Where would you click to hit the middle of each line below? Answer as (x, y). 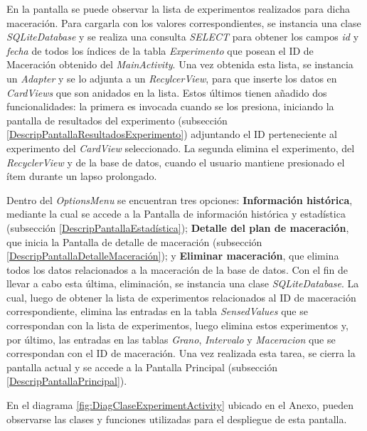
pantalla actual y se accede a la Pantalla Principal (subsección (142, 367)
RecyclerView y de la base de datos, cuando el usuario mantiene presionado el (176, 162)
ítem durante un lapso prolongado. (82, 176)
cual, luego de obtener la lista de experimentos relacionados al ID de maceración (181, 297)
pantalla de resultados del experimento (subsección (117, 120)
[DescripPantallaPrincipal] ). (67, 381)
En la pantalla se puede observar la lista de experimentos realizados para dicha (178, 9)
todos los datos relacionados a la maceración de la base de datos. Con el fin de (177, 269)
